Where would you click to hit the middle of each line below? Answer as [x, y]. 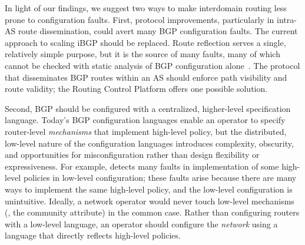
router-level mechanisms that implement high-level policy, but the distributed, [146, 131]
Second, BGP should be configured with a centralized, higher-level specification [148, 108]
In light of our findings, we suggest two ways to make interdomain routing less [146, 8]
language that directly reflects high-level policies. [93, 235]
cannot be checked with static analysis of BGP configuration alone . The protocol [152, 65]
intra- [286, 19]
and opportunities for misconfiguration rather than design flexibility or [132, 155]
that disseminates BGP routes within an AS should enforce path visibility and [146, 77]
